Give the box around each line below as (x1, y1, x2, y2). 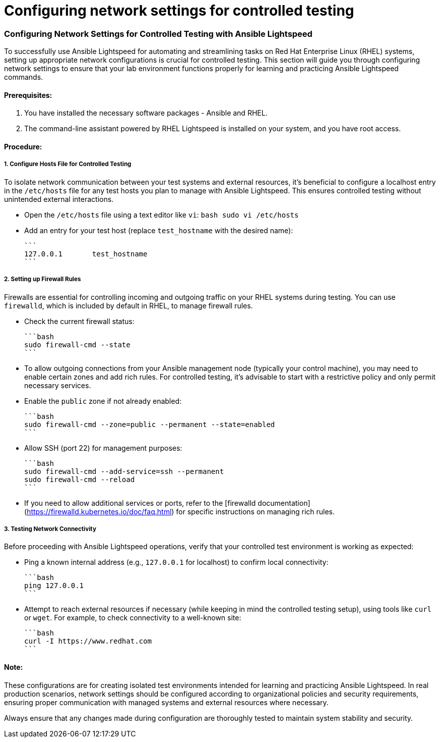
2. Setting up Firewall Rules (4, 276, 81, 283)
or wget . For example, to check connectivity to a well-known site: (24, 613, 241, 622)
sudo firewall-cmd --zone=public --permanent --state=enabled (24, 420, 275, 429)
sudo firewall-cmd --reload (24, 475, 135, 484)
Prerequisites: (4, 90, 52, 99)
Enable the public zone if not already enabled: (24, 396, 182, 405)
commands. (4, 73, 43, 82)
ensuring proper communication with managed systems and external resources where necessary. (4, 698, 329, 707)
